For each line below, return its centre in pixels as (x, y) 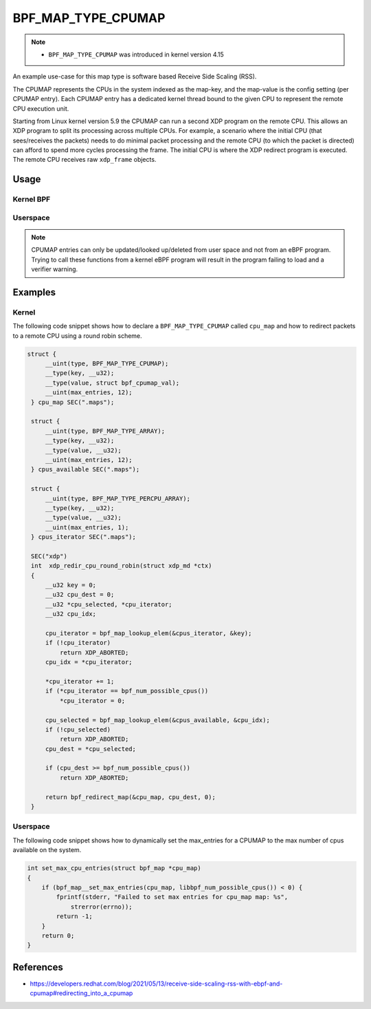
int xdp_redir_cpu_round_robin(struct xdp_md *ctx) (122, 566)
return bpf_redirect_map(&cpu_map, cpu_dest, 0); (130, 797)
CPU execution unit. (41, 108)
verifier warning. (55, 269)
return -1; (74, 916)
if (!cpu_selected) (78, 729)
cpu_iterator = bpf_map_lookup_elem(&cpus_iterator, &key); (148, 634)
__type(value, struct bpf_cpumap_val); (112, 383)
